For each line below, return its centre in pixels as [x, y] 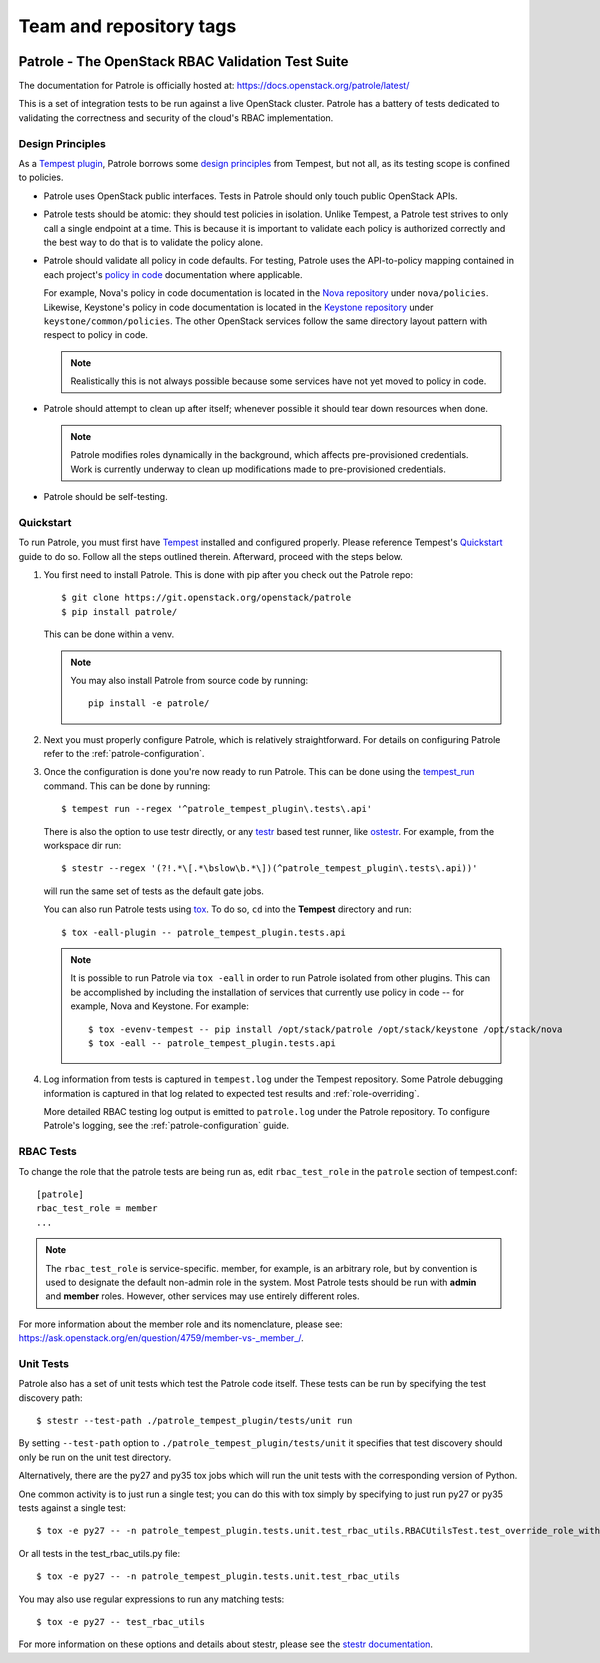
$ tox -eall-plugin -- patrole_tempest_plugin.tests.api [204, 932]
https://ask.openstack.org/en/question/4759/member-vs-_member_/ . [161, 1338]
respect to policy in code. [96, 335]
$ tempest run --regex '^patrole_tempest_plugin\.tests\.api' [217, 809]
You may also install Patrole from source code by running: [189, 680]
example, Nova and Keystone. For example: [159, 1006]
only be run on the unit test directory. [95, 1457]
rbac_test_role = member [97, 1208]
